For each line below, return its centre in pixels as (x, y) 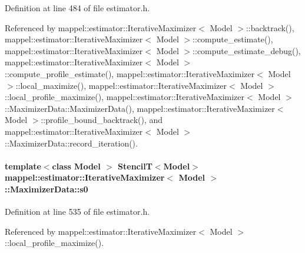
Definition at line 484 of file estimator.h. (77, 8)
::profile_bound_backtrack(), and (102, 120)
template (23, 166)
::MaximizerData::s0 (47, 189)
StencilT (135, 166)
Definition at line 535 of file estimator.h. (77, 212)
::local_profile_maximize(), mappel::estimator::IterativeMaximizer (125, 97)
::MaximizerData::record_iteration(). (71, 143)
